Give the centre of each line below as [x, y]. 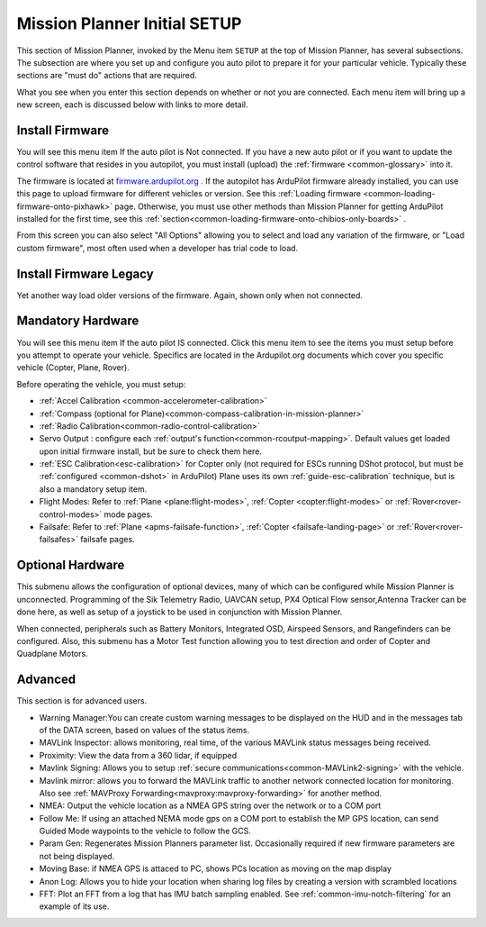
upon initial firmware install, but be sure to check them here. [151, 451]
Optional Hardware [71, 565]
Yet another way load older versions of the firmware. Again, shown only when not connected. [190, 295]
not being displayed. [77, 856]
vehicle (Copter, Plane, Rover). [73, 368]
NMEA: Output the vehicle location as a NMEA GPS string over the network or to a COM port [210, 805]
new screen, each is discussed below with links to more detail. [132, 105]
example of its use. [74, 906]
